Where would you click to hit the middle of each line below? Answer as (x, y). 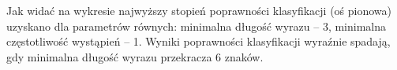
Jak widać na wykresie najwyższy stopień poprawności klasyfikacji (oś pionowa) (199, 10)
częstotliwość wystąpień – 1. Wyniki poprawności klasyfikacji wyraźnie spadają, (198, 41)
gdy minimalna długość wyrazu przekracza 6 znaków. (135, 56)
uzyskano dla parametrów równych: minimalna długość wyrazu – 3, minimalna (197, 26)
